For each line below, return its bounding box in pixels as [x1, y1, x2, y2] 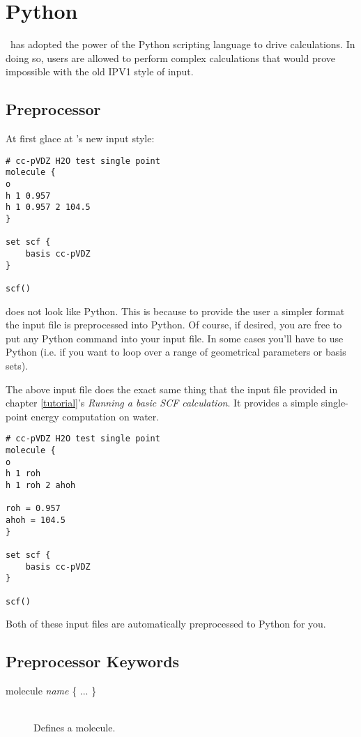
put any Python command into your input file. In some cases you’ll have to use [6, 330, 344, 345]
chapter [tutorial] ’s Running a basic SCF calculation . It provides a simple [6, 395, 318, 410]
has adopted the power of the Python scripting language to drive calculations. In [10, 37, 355, 52]
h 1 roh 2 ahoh [6, 480, 76, 490]
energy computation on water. [31, 409, 160, 423]
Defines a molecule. [33, 720, 116, 735]
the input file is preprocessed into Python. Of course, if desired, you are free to [6, 317, 342, 332]
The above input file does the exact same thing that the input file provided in [6, 381, 338, 396]
